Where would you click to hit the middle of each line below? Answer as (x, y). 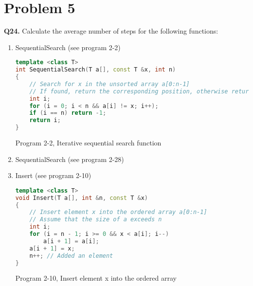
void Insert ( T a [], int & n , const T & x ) (82, 198)
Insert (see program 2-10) (53, 175)
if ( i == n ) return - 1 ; (68, 113)
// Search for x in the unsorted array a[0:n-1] (109, 84)
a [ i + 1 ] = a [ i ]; (71, 241)
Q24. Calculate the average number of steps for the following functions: (111, 31)
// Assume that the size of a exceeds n (96, 220)
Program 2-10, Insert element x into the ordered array (96, 278)
